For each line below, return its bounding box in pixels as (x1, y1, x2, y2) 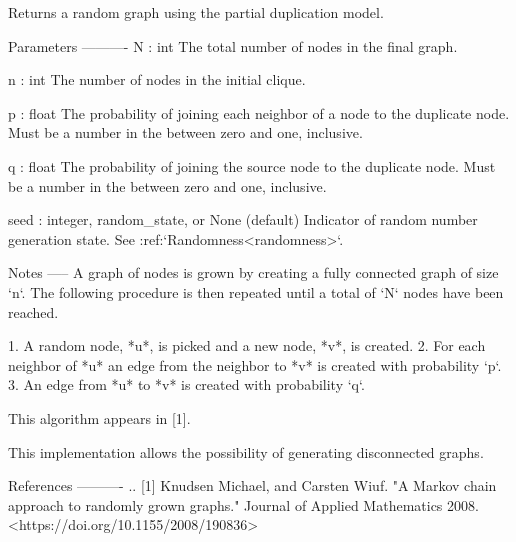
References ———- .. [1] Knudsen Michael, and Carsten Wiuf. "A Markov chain (8, 475, 497, 496)
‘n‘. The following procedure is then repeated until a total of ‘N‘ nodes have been (8, 281, 504, 302)
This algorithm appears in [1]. (8, 407, 191, 428)
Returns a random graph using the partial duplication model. (8, 2, 384, 22)
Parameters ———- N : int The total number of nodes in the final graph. (8, 35, 458, 56)
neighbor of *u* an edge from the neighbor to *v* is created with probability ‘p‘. (8, 354, 502, 375)
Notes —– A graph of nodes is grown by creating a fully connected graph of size (8, 262, 499, 283)
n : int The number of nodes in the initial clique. (8, 69, 306, 90)
